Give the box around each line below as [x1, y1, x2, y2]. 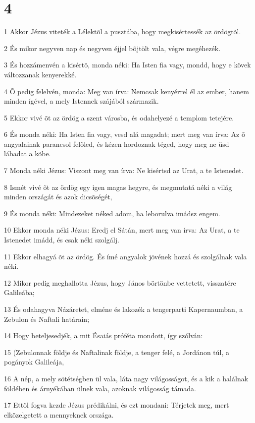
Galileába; [4, 287, 35, 298]
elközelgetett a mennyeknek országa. [4, 409, 114, 420]
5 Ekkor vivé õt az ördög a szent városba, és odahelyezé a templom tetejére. [4, 112, 234, 122]
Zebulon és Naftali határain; [4, 313, 90, 324]
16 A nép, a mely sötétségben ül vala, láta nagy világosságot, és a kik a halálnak [4, 373, 249, 383]
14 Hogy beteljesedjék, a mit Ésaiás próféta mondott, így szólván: [4, 330, 203, 341]
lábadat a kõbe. [4, 148, 51, 159]
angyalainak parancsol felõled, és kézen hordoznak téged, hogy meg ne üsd [4, 138, 229, 149]
